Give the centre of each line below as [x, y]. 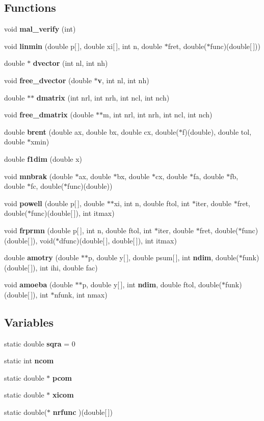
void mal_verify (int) [40, 29]
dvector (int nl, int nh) [70, 63]
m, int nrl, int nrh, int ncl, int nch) [158, 115]
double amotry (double [42, 257]
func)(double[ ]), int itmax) [73, 213]
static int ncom [29, 361]
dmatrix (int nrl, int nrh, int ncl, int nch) [103, 97]
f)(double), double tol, [217, 131]
